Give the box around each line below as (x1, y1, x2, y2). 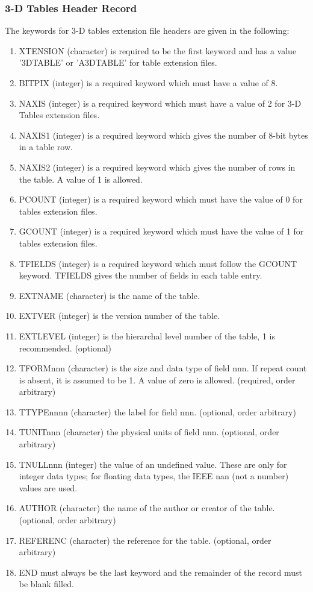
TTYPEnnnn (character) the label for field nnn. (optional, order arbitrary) (19, 405, 296, 418)
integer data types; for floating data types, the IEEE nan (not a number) (19, 470, 289, 482)
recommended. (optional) (19, 341, 112, 354)
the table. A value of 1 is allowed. (19, 172, 143, 185)
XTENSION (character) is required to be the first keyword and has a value (19, 44, 297, 57)
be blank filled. (19, 578, 74, 590)
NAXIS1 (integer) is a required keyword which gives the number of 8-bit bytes (19, 128, 308, 141)
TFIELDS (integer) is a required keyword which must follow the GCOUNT (19, 257, 297, 269)
